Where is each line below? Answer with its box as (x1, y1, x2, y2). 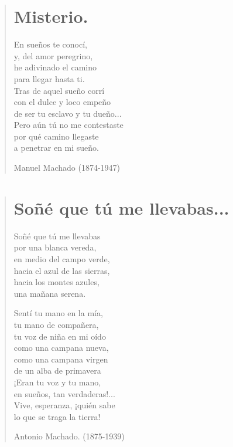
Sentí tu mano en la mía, (13, 307, 103, 319)
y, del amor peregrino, (13, 49, 93, 62)
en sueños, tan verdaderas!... (13, 387, 115, 399)
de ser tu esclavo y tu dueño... (13, 107, 122, 119)
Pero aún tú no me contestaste (13, 118, 124, 131)
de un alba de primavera (13, 364, 101, 377)
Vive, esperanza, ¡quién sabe (13, 399, 115, 411)
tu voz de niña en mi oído (13, 330, 106, 342)
